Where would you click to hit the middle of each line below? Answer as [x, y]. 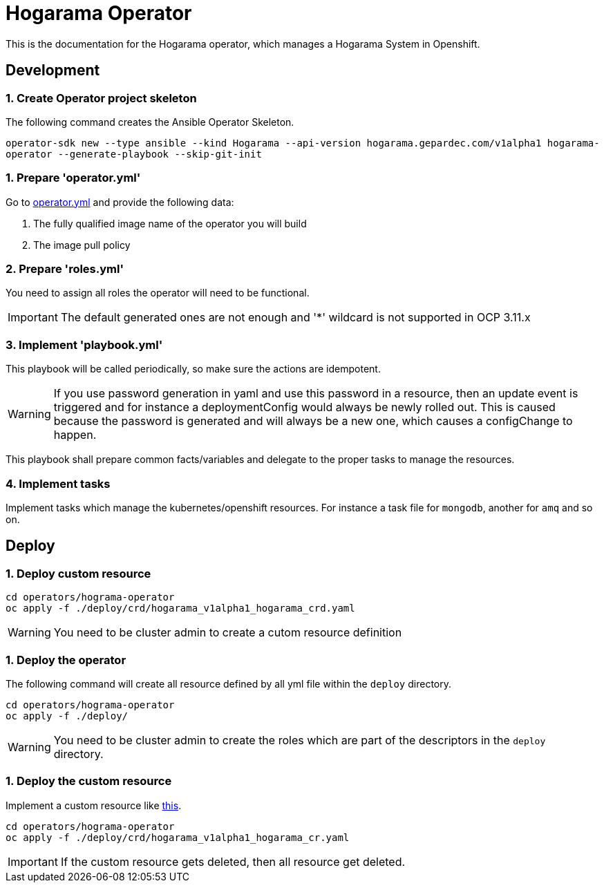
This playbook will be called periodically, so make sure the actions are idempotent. [193, 369]
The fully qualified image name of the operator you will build [170, 223]
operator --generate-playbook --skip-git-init [134, 154]
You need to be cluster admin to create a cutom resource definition [228, 633]
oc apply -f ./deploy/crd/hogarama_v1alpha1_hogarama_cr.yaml [178, 837]
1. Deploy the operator [66, 660]
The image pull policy [82, 245]
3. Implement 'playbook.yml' [84, 344]
